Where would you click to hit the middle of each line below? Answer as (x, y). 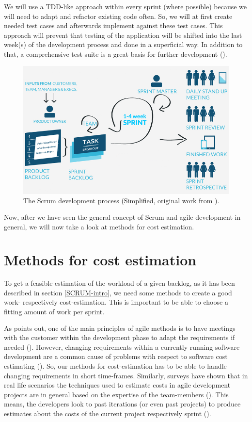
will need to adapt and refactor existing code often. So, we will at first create (118, 16)
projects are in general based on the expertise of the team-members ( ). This (116, 394)
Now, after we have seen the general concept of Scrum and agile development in (122, 217)
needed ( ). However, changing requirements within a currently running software (122, 347)
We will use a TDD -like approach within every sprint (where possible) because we (126, 6)
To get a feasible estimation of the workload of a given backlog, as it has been (119, 283)
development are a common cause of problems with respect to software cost (116, 356)
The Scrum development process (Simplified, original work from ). (121, 201)
